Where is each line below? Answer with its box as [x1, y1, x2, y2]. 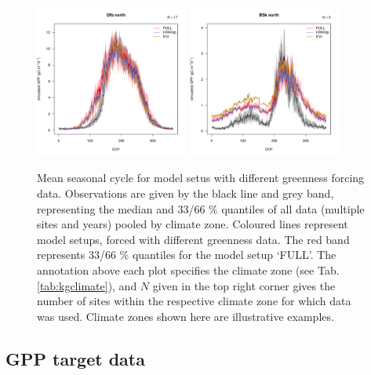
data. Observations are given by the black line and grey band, [37, 184, 334, 201]
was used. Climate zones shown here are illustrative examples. [37, 308, 334, 324]
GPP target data [5, 346, 145, 370]
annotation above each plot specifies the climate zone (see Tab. [37, 261, 340, 278]
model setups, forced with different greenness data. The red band [37, 231, 350, 247]
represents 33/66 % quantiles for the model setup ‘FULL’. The [37, 246, 336, 263]
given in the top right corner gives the [152, 277, 336, 293]
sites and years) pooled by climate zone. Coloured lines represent [37, 216, 348, 232]
